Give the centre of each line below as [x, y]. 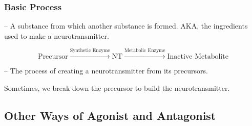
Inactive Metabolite [198, 57]
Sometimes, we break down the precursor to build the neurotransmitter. [117, 87]
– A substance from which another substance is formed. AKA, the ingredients [126, 26]
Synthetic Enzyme [90, 51]
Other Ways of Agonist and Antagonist [110, 115]
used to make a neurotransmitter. [57, 35]
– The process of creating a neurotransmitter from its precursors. [106, 71]
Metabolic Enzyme [145, 51]
